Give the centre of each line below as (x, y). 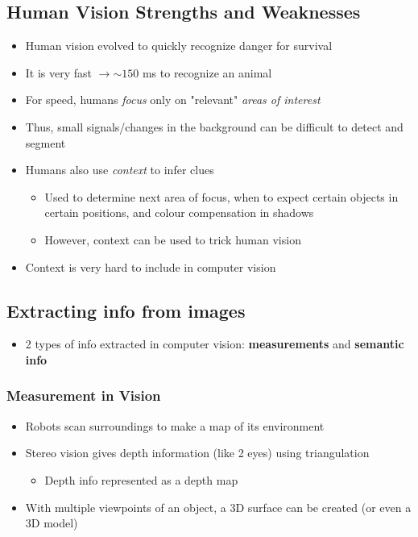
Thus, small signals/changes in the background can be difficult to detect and (214, 126)
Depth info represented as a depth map (141, 479)
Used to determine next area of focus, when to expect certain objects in (221, 196)
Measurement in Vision (84, 395)
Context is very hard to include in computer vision (151, 266)
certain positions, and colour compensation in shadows (179, 212)
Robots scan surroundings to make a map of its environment (175, 425)
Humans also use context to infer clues (120, 170)
